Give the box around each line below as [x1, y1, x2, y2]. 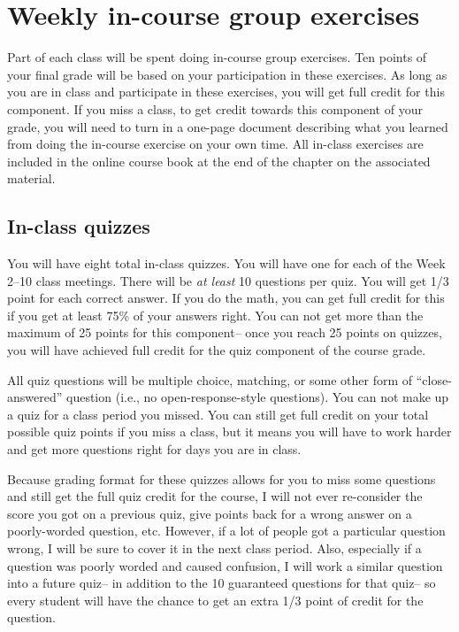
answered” [7, 388, 63, 406]
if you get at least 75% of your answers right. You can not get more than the [7, 305, 424, 324]
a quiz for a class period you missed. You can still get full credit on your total [7, 405, 429, 423]
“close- [416, 370, 452, 389]
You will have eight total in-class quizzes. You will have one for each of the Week [7, 254, 446, 273]
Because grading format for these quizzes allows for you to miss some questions [7, 469, 436, 488]
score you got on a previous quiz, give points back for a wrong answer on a [7, 504, 412, 522]
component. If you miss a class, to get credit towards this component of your [7, 99, 423, 118]
